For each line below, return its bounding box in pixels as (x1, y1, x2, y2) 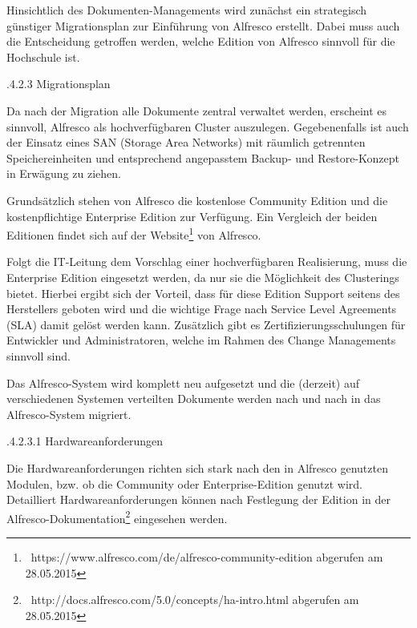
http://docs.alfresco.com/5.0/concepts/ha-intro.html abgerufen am (30, 591, 359, 608)
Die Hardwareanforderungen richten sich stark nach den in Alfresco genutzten (6, 459, 388, 476)
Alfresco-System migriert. (6, 405, 132, 422)
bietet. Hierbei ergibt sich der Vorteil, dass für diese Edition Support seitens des (6, 284, 400, 301)
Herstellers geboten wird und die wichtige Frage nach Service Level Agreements (6, 300, 397, 317)
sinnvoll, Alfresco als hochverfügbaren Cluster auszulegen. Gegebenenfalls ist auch (6, 118, 409, 135)
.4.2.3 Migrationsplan (6, 75, 111, 92)
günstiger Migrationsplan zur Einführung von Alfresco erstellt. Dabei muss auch (6, 17, 400, 34)
